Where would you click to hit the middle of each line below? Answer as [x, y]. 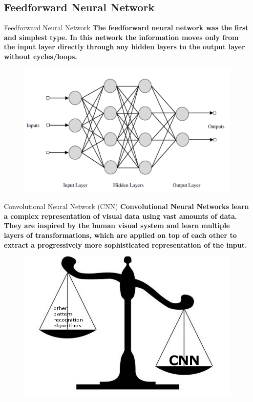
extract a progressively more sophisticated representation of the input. [126, 244]
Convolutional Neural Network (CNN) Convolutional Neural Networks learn [126, 206]
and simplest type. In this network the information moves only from [121, 37]
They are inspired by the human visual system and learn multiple [117, 225]
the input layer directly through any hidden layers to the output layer [125, 47]
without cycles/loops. [41, 56]
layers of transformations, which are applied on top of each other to [120, 235]
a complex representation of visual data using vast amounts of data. [121, 216]
